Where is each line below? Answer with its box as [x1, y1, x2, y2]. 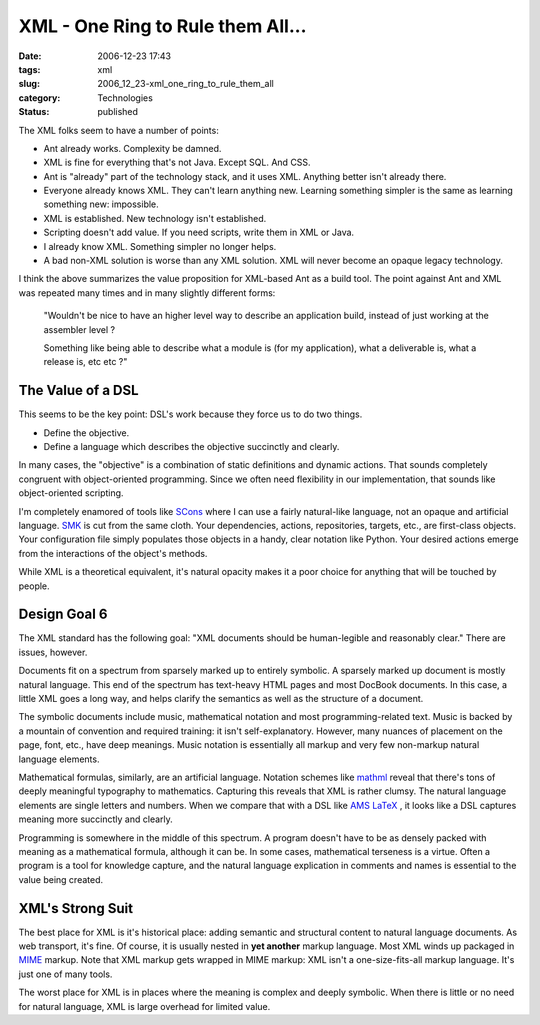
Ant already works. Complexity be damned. [43, 142, 222, 154]
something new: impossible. [43, 198, 159, 210]
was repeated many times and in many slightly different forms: [18, 286, 276, 299]
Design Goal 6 [18, 606, 108, 623]
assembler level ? [43, 323, 115, 335]
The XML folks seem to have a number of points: [18, 124, 219, 136]
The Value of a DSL [18, 382, 139, 399]
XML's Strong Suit [18, 900, 134, 917]
